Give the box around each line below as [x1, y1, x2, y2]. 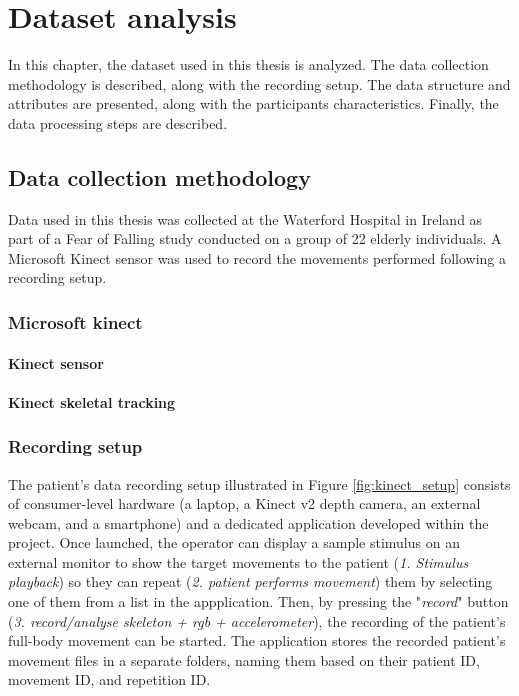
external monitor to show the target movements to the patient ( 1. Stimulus [8, 551, 469, 572]
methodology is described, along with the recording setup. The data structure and [8, 73, 511, 94]
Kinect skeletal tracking [8, 391, 176, 412]
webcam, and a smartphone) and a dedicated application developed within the [8, 512, 489, 533]
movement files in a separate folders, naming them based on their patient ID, [8, 649, 480, 670]
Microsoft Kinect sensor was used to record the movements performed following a [8, 247, 507, 268]
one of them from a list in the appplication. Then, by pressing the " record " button [8, 591, 509, 612]
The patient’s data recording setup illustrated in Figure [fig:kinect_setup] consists [8, 473, 511, 494]
